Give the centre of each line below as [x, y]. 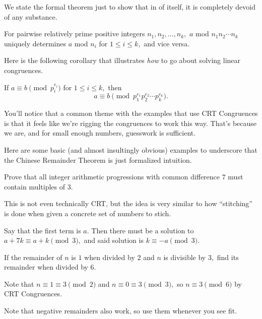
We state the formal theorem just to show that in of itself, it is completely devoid [130, 7]
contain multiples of [35, 186]
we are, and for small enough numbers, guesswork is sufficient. [100, 133]
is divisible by [185, 257]
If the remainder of [33, 257]
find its [228, 257]
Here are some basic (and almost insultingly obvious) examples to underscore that [131, 149]
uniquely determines [35, 43]
